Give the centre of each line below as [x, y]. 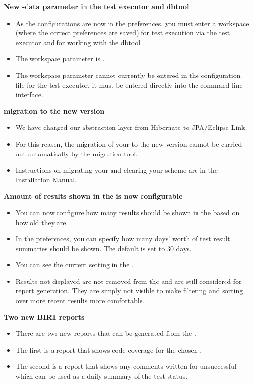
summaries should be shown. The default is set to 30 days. [103, 248]
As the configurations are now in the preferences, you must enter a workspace [132, 23]
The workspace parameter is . [60, 59]
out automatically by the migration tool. [76, 153]
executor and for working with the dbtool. [79, 42]
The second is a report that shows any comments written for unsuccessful [126, 366]
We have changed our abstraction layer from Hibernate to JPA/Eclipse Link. [131, 127]
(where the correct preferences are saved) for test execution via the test [123, 33]
